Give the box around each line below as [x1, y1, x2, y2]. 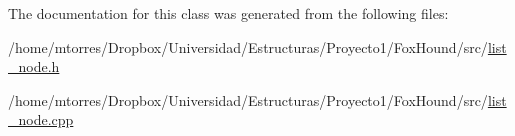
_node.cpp [8, 109, 74, 130]
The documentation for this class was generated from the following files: [8, 3, 449, 23]
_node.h [8, 56, 60, 77]
